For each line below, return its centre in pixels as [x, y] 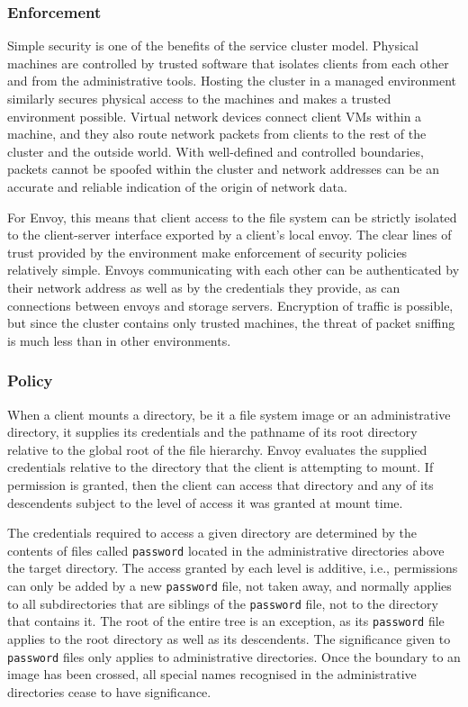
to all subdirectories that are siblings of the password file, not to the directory [223, 603]
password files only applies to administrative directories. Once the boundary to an [234, 656]
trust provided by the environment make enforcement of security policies [207, 252]
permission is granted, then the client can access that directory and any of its [220, 484]
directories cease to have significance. [109, 691]
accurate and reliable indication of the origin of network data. [177, 186]
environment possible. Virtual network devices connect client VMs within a [215, 116]
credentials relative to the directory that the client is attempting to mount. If [220, 467]
